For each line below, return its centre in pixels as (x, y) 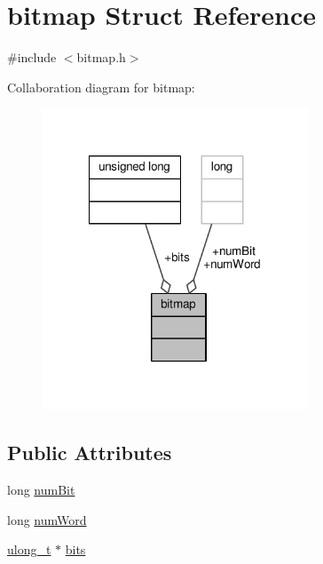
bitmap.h (101, 57)
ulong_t (29, 549)
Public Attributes (90, 453)
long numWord (47, 519)
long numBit (41, 490)
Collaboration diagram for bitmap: (101, 87)
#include (32, 57)
